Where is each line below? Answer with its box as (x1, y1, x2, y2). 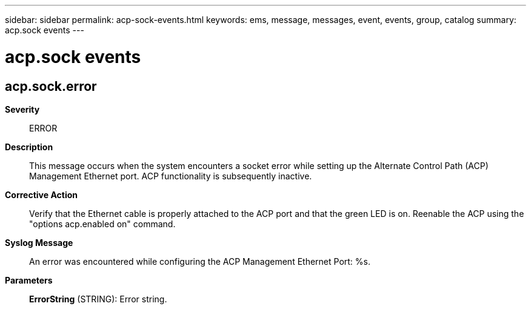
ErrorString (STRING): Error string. (29, 293, 167, 304)
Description (5, 141, 53, 152)
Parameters (5, 274, 53, 285)
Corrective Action (5, 189, 78, 200)
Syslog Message (5, 237, 73, 248)
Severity (5, 104, 40, 115)
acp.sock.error (5, 78, 97, 94)
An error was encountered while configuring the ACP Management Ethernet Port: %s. (29, 256, 371, 267)
